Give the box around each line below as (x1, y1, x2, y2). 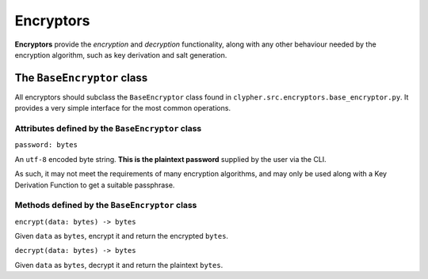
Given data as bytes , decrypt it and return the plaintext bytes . (14, 260, 224, 270)
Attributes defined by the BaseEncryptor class (14, 123, 202, 134)
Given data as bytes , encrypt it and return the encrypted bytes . (14, 232, 229, 241)
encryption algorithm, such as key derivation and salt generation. (14, 50, 227, 59)
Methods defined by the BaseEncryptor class (14, 200, 197, 211)
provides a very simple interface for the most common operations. (14, 104, 231, 113)
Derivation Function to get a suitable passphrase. (14, 180, 175, 190)
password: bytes (14, 141, 78, 149)
